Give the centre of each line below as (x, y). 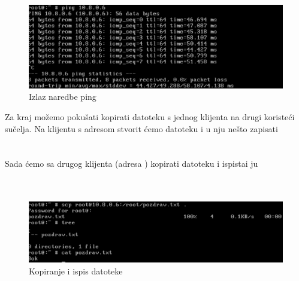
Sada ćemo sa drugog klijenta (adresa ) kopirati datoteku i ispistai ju (132, 164)
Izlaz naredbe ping (63, 97)
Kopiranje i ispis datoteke (76, 271)
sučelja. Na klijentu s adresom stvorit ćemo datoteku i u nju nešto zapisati (141, 128)
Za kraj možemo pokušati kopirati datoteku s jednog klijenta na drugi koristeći (150, 116)
